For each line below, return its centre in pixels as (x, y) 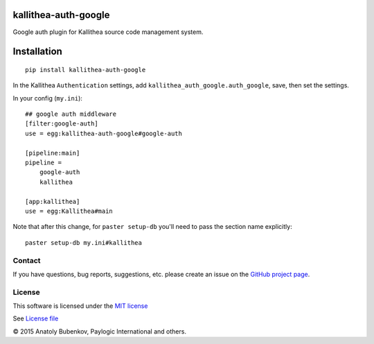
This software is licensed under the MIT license (80, 306)
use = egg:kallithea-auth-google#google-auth (104, 133)
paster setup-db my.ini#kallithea (83, 242)
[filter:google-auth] (62, 124)
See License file (36, 318)
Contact (27, 260)
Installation (37, 52)
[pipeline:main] (53, 153)
